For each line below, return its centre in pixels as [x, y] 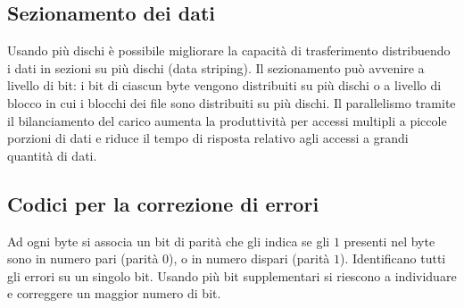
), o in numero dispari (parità [249, 258]
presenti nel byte [389, 241]
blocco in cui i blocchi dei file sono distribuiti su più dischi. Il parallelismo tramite [232, 102]
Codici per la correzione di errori [163, 203]
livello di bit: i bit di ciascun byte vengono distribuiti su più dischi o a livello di [224, 85]
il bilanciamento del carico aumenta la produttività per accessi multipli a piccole [227, 120]
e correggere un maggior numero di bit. [114, 293]
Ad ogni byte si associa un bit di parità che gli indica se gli [169, 241]
